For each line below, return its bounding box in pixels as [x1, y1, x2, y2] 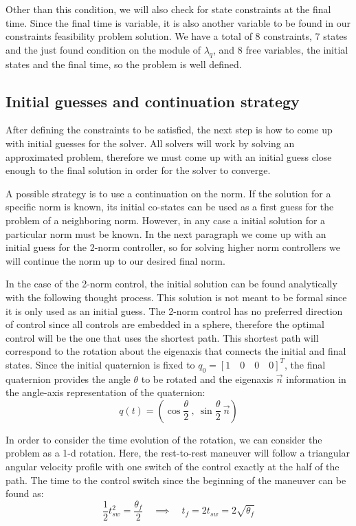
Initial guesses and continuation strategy [5, 90, 300, 111]
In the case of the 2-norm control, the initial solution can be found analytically [5, 276, 337, 291]
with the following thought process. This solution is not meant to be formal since [5, 289, 347, 304]
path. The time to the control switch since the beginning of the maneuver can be [5, 472, 346, 487]
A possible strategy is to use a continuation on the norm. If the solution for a [5, 186, 331, 200]
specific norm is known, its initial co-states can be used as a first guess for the [5, 199, 334, 214]
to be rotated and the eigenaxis [141, 371, 274, 386]
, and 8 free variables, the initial [213, 42, 348, 56]
